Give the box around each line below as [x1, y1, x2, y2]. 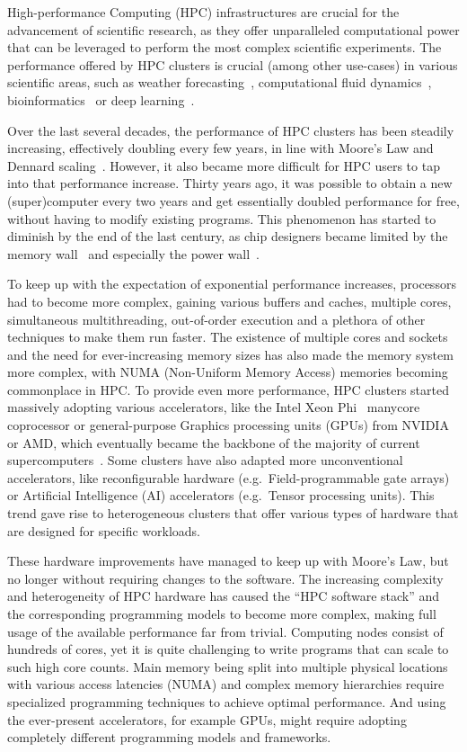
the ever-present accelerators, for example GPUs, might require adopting [7, 710, 407, 729]
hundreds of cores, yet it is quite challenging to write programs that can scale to [7, 640, 449, 658]
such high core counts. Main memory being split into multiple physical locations [7, 657, 448, 676]
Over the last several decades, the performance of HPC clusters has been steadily [7, 121, 454, 139]
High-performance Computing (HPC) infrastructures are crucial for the [7, 3, 400, 21]
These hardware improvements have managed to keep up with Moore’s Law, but [7, 551, 449, 570]
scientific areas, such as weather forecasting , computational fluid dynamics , [7, 73, 432, 92]
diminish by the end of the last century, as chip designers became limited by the [7, 227, 448, 246]
